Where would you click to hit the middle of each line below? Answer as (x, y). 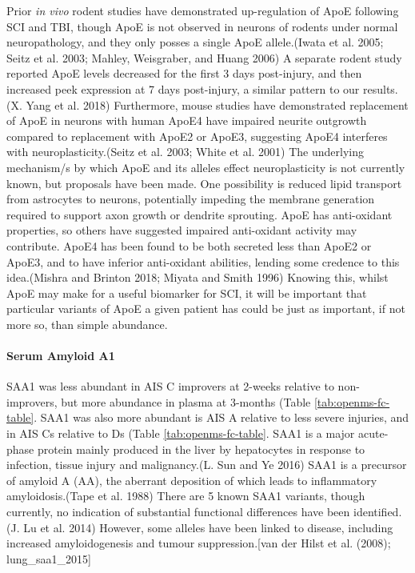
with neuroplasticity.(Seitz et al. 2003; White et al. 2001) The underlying (186, 152)
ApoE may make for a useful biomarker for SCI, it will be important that (187, 293)
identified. (377, 512)
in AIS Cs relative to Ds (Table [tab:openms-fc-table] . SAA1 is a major (181, 433)
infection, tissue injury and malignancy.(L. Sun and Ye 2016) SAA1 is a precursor (207, 465)
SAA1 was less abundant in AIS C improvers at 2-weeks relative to (170, 386)
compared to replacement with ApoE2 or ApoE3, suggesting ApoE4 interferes (197, 136)
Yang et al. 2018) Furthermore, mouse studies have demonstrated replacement (217, 104)
